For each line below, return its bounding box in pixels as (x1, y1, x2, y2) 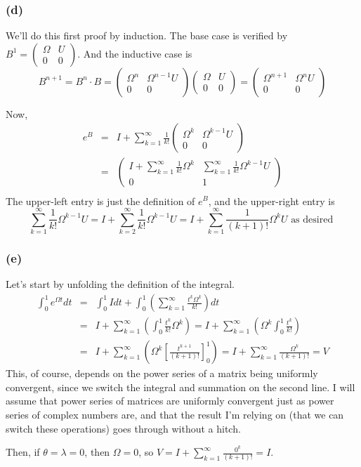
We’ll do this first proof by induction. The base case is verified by (6, 28, 288, 43)
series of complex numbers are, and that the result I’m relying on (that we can (6, 407, 344, 421)
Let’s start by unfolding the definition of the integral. (6, 277, 235, 291)
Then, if (6, 445, 40, 459)
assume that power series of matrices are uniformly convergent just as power (6, 393, 334, 408)
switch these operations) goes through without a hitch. (6, 421, 241, 435)
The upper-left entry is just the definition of (6, 193, 195, 208)
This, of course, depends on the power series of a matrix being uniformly (6, 366, 318, 381)
